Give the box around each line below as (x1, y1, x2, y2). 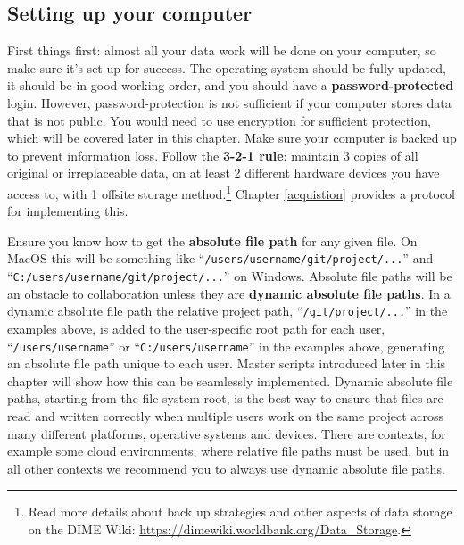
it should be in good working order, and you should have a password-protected (7, 76, 454, 95)
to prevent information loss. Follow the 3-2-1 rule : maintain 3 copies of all (7, 145, 418, 164)
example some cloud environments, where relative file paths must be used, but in (7, 442, 450, 460)
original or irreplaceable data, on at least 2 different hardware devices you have (7, 163, 440, 182)
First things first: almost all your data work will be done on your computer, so (7, 41, 436, 60)
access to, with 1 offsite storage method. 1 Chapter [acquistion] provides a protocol (7, 181, 455, 202)
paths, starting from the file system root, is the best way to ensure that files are (7, 389, 443, 408)
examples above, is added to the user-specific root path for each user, (7, 318, 385, 337)
